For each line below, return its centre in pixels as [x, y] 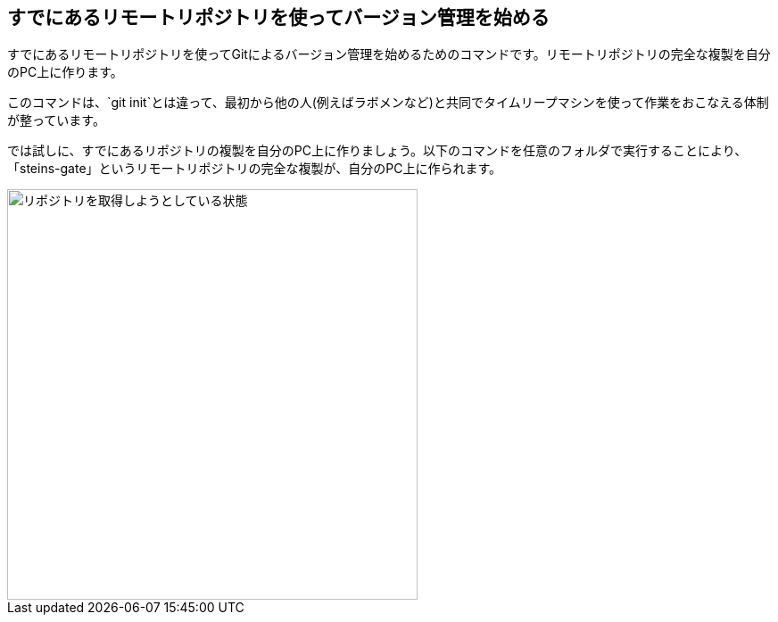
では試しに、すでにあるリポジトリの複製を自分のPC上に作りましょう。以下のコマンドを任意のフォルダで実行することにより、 [377, 151]
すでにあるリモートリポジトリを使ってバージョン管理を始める [278, 17]
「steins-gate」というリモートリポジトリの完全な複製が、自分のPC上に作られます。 [255, 169]
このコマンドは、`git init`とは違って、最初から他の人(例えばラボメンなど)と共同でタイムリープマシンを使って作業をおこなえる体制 [388, 103]
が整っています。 [56, 120]
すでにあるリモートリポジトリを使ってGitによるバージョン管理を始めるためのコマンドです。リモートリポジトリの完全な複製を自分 [389, 54]
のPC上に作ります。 [65, 72]
